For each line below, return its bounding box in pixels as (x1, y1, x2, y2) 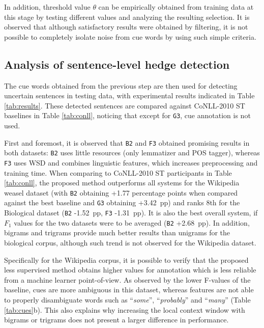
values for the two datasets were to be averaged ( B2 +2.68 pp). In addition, (14, 217, 250, 228)
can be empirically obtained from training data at (98, 2, 254, 12)
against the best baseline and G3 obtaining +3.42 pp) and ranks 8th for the (4, 197, 240, 208)
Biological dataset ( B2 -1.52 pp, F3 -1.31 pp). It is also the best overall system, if (4, 207, 258, 218)
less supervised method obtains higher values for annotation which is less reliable (4, 264, 256, 275)
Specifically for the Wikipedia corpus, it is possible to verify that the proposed (4, 254, 249, 265)
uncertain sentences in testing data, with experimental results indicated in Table (4, 90, 255, 101)
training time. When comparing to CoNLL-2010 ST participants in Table (4, 167, 232, 178)
